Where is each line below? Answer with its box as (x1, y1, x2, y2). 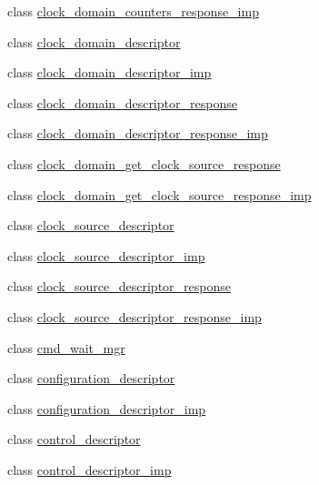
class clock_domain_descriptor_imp (7, 63, 212, 82)
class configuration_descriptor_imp (7, 399, 206, 418)
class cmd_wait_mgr (7, 338, 125, 357)
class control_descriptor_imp (7, 460, 172, 479)
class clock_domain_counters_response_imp (7, 2, 259, 20)
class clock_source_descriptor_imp (7, 246, 205, 265)
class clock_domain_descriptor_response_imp (7, 124, 268, 143)
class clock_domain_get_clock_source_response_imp (7, 185, 312, 204)
